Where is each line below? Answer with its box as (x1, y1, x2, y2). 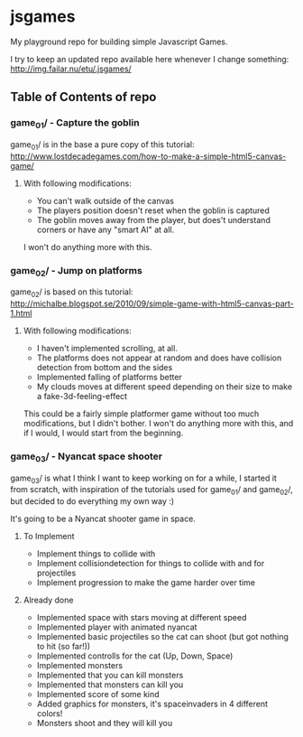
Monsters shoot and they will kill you (36, 718, 173, 729)
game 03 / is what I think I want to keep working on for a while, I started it (10, 472, 278, 485)
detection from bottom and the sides (36, 362, 173, 373)
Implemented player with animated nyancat (36, 621, 197, 633)
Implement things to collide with (36, 548, 156, 559)
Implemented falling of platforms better (36, 372, 183, 383)
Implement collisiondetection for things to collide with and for (36, 558, 265, 569)
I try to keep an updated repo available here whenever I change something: (10, 53, 289, 64)
